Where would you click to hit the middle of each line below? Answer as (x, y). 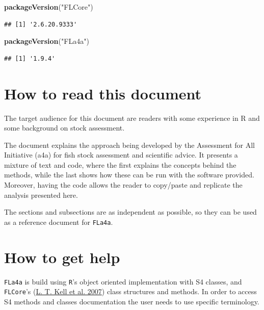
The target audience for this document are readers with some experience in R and (132, 118)
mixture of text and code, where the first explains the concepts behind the (120, 164)
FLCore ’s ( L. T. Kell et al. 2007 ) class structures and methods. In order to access (130, 291)
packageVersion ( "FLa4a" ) (47, 41)
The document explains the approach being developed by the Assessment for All (129, 145)
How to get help (62, 257)
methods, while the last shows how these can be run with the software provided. (129, 175)
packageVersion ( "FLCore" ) (49, 7)
